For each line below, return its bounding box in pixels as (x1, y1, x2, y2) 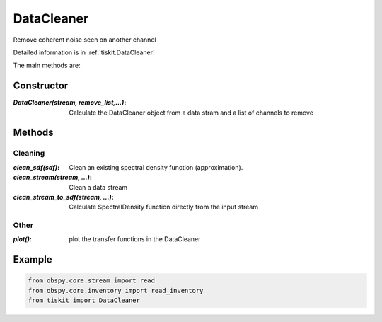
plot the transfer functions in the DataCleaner (69, 235, 201, 243)
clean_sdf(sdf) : (13, 163, 60, 171)
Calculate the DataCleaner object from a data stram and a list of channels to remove (69, 108, 314, 117)
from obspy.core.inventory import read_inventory (28, 287, 204, 294)
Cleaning (13, 149, 45, 159)
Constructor (13, 80, 69, 92)
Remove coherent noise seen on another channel (13, 35, 156, 44)
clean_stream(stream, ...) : (13, 173, 92, 182)
